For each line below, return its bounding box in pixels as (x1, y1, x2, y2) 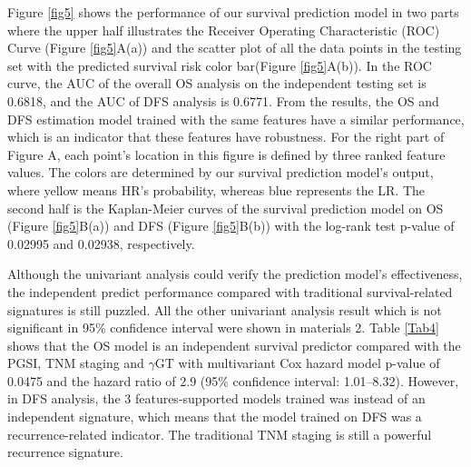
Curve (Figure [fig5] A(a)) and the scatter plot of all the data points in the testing (7, 38, 462, 57)
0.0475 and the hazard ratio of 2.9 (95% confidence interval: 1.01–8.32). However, (7, 371, 459, 390)
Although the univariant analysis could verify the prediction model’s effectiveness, (7, 264, 463, 283)
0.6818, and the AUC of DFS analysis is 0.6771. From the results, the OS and (7, 91, 439, 110)
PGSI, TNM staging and (7, 353, 144, 373)
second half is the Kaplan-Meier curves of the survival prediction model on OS (7, 198, 444, 217)
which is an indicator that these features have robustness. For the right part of (7, 127, 445, 146)
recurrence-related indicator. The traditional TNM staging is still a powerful (7, 424, 432, 443)
